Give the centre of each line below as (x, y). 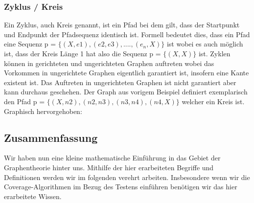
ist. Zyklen (214, 53)
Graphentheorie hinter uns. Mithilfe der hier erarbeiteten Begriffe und (109, 167)
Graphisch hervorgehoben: (43, 111)
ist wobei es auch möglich (205, 44)
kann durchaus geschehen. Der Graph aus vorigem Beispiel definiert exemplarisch (126, 92)
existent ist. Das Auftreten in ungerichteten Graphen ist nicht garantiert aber (120, 82)
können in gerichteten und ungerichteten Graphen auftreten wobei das (109, 63)
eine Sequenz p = (30, 44)
